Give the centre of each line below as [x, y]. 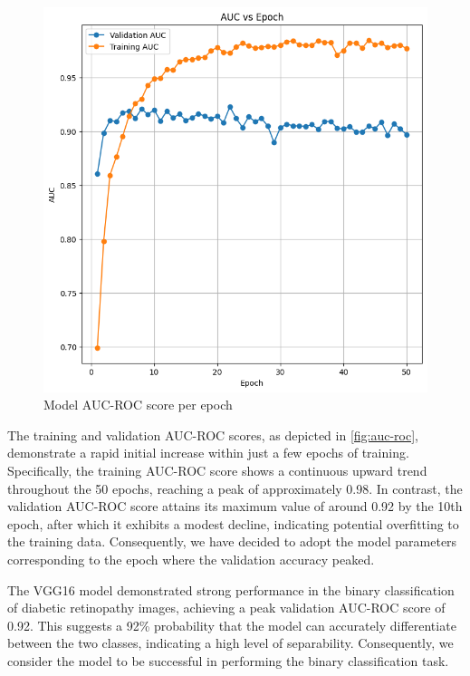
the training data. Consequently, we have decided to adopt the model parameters [232, 541]
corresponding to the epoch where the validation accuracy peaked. [191, 559]
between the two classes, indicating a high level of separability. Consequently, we [230, 643]
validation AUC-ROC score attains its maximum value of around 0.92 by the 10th [235, 506]
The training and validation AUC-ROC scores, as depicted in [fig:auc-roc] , [213, 435]
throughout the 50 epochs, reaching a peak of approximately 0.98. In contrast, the [235, 488]
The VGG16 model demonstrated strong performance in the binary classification [231, 589]
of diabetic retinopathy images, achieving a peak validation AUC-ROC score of [226, 608]
